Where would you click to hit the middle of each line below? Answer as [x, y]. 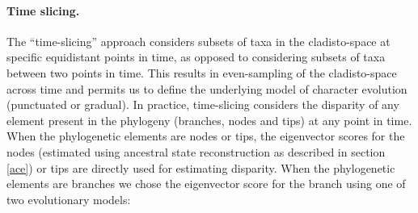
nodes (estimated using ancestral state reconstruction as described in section [196, 151]
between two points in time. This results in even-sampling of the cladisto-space [202, 72]
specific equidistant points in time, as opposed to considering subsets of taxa [196, 57]
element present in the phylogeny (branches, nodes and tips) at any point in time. [209, 120]
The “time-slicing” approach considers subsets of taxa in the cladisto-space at [198, 41]
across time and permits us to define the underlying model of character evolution [207, 88]
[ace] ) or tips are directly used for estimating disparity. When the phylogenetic [201, 167]
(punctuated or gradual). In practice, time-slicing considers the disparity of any [203, 104]
